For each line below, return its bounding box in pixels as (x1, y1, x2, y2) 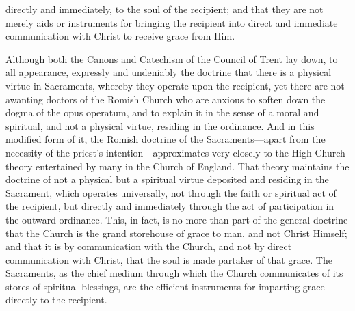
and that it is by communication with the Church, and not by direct (5, 239, 292, 254)
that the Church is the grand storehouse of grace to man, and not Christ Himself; (5, 226, 347, 240)
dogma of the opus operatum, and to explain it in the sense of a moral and (5, 105, 319, 120)
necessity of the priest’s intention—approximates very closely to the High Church (5, 145, 345, 159)
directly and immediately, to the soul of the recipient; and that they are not (5, 2, 324, 16)
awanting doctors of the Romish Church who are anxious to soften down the (5, 92, 326, 106)
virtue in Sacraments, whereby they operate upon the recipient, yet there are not (5, 78, 345, 92)
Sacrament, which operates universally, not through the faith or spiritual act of (5, 185, 337, 200)
